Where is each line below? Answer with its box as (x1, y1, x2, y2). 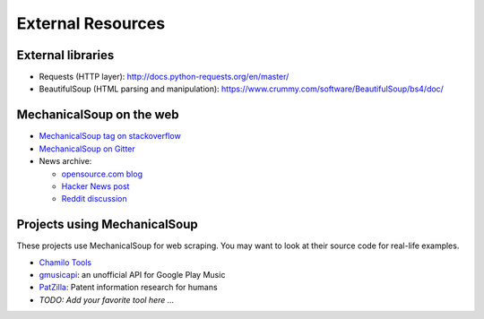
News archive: (39, 156, 92, 167)
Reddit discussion (61, 194, 127, 204)
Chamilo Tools (39, 256, 92, 268)
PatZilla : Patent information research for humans (39, 282, 219, 293)
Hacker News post (61, 180, 130, 192)
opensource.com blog (61, 168, 143, 179)
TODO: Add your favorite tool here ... (39, 294, 175, 305)
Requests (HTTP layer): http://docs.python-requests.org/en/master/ (39, 72, 290, 82)
